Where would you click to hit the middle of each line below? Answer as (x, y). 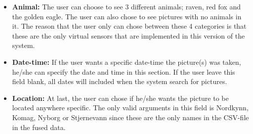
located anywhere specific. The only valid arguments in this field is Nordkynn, (130, 108)
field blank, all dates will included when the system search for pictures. (120, 81)
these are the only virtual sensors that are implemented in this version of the (128, 35)
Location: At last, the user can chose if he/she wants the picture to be (120, 98)
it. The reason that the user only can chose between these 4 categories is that (129, 26)
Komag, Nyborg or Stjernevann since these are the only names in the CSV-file (130, 117)
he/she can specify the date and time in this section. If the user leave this (124, 71)
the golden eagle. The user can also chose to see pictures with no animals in (127, 16)
